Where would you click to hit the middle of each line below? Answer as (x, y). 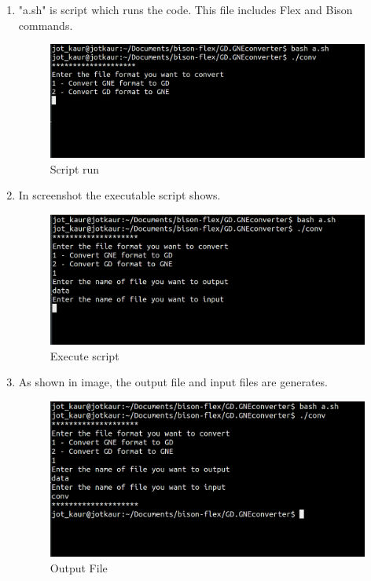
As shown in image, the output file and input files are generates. (173, 382)
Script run (75, 168)
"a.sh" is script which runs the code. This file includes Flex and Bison (185, 9)
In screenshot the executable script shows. (119, 195)
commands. (46, 25)
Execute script (84, 355)
